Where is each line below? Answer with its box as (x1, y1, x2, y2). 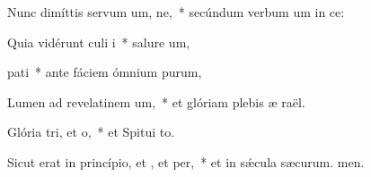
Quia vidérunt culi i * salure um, (7, 32, 190, 51)
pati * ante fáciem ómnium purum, (7, 63, 202, 81)
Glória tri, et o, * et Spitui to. (7, 122, 175, 141)
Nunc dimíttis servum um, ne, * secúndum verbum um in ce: (7, 3, 345, 21)
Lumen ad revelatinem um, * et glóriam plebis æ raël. (7, 92, 305, 111)
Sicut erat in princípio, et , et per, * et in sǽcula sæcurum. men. (7, 152, 365, 171)
